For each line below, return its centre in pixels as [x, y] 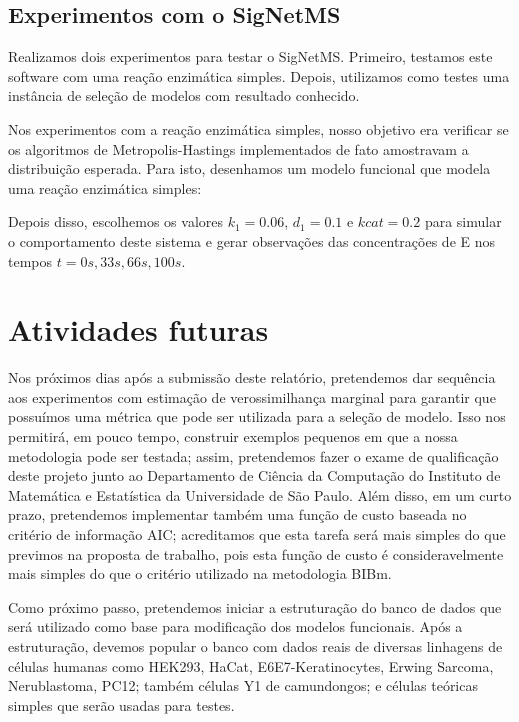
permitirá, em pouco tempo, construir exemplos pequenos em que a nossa [233, 436]
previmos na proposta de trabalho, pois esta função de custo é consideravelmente [256, 553]
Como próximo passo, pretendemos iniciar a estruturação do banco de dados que [255, 606]
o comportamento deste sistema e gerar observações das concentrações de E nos [252, 240]
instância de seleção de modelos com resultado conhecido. [184, 95]
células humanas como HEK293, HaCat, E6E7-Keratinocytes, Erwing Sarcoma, [251, 665]
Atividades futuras [138, 329]
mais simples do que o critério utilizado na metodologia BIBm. [200, 573]
